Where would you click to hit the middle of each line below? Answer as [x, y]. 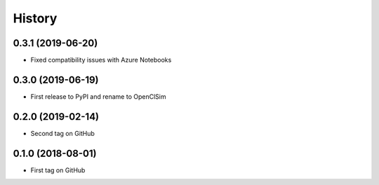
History [35, 18]
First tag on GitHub [58, 170]
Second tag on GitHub [62, 133]
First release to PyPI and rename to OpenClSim [98, 96]
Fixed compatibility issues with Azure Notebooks [101, 60]
